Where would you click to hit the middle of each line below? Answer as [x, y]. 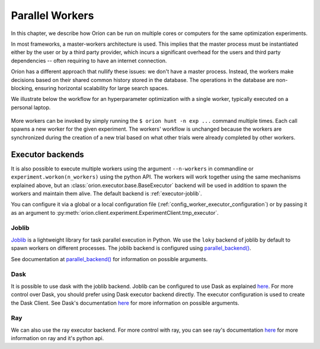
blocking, [22, 88]
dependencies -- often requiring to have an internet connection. [89, 61]
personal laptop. [31, 107]
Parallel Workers [52, 15]
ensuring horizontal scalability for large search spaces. [102, 88]
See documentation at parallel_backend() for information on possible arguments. [109, 259]
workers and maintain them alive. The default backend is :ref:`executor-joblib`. [107, 193]
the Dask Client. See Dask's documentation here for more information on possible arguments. [125, 303]
